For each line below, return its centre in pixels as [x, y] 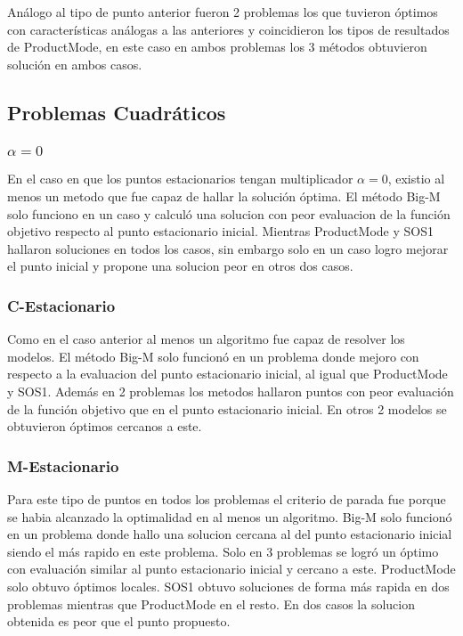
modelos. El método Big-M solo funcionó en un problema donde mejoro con [213, 356]
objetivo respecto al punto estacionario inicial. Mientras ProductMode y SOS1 [220, 231]
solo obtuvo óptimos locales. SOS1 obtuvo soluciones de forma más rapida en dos [228, 586]
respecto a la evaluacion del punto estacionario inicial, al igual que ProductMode [227, 374]
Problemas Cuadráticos [117, 112]
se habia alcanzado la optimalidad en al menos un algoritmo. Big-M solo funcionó [230, 516]
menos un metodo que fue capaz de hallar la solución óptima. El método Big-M [224, 196]
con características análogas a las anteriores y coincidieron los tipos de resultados [228, 29]
